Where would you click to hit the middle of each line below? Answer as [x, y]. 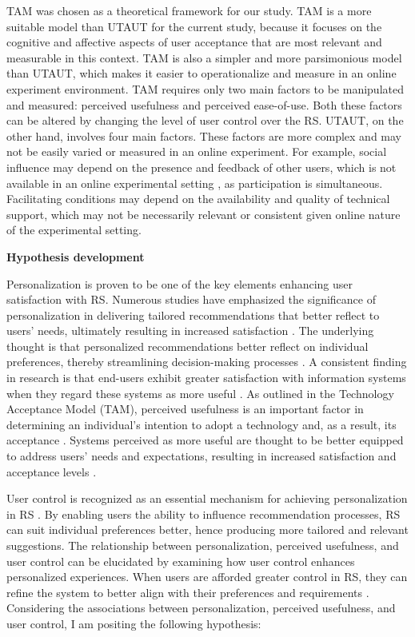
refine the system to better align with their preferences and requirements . [188, 592]
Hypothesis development [76, 256]
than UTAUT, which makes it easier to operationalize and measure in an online [202, 73]
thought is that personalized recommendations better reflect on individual [188, 346]
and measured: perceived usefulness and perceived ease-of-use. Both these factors [204, 104]
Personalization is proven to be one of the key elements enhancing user [180, 283]
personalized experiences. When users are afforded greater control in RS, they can [207, 577]
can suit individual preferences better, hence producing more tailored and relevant [207, 530]
